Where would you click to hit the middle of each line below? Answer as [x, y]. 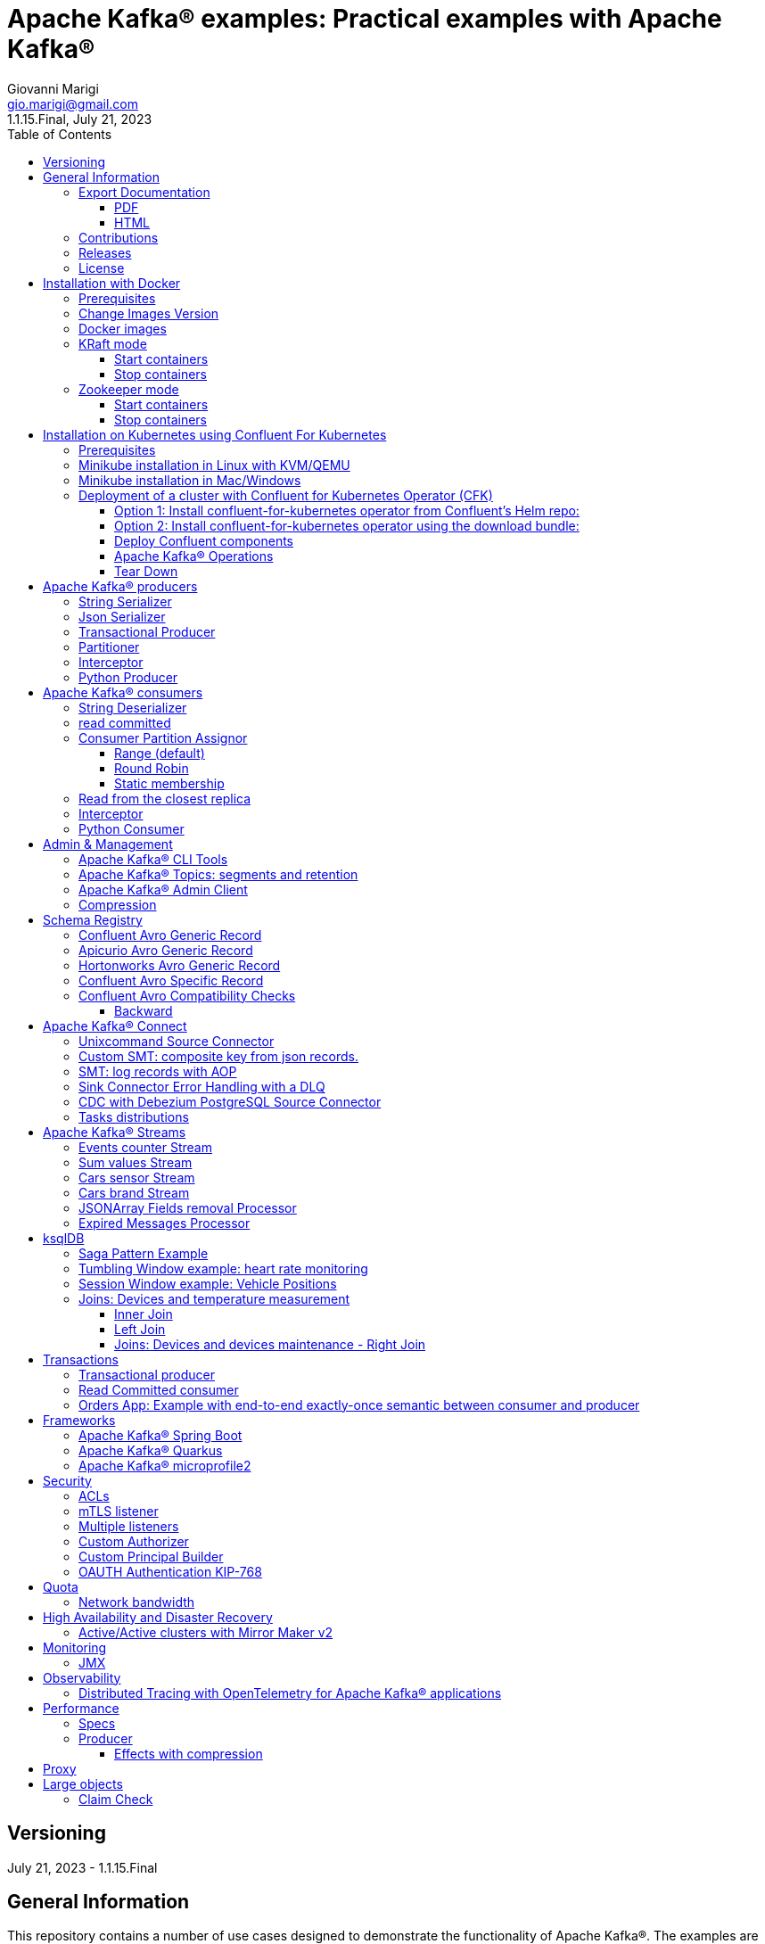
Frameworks [79, 1420]
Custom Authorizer [134, 1541]
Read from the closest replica [165, 798]
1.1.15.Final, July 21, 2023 [80, 119]
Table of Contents [60, 134]
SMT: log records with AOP [158, 1071]
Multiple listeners [129, 1526]
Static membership [169, 783]
